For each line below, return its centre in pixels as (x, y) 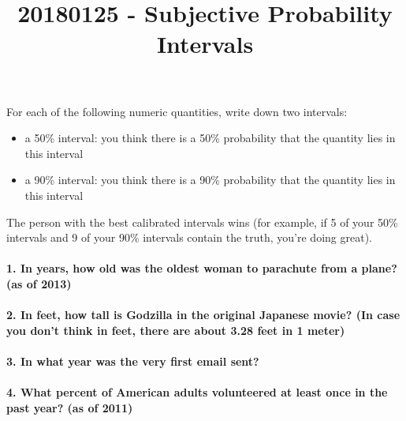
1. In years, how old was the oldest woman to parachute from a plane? (202, 268)
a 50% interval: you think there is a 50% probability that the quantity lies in (210, 138)
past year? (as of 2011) (70, 407)
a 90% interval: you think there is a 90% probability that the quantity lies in (210, 180)
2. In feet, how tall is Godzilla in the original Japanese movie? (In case (203, 315)
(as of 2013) (39, 283)
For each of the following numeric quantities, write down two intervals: (177, 111)
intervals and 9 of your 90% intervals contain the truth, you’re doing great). (189, 237)
